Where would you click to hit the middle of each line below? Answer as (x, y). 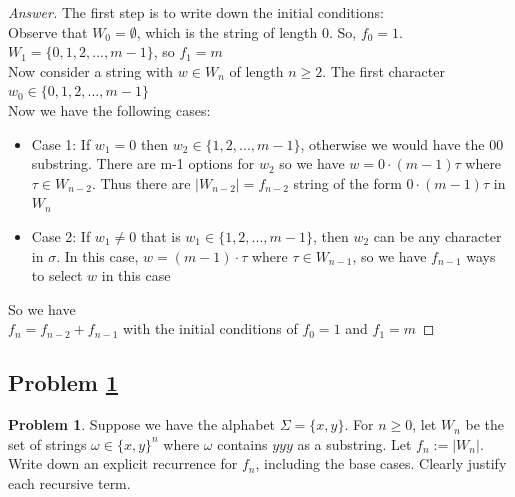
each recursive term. (69, 482)
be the (485, 424)
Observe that (48, 31)
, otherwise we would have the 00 (402, 143)
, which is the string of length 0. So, (246, 31)
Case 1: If (61, 143)
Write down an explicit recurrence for (123, 463)
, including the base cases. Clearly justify (381, 463)
